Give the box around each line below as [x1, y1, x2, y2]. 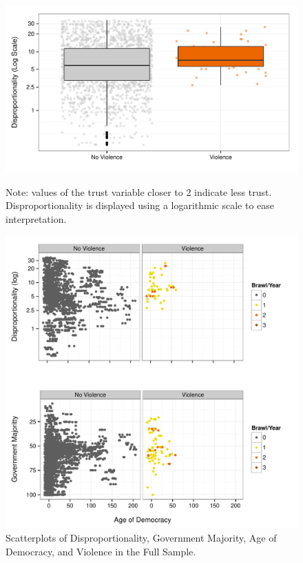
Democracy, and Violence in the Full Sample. [6, 544, 196, 558]
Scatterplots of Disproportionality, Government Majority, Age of [6, 531, 277, 545]
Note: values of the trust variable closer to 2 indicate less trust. [6, 184, 272, 199]
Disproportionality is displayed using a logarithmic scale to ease [6, 198, 275, 213]
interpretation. [6, 212, 67, 226]
